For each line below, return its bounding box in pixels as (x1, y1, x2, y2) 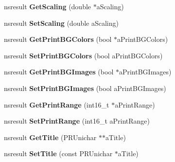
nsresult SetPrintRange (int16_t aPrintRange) (4, 116, 150, 126)
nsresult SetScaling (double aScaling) (4, 18, 119, 28)
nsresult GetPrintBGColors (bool (4, 34, 112, 44)
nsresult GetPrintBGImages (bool (4, 67, 114, 77)
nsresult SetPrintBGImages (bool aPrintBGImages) (4, 83, 166, 93)
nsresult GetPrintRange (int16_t (4, 99, 109, 109)
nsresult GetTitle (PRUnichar (4, 132, 97, 142)
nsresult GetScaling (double (4, 1, 91, 11)
